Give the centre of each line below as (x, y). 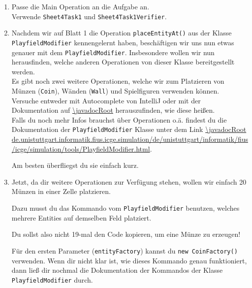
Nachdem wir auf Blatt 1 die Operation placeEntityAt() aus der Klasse (122, 33)
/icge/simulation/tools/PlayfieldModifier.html (81, 148)
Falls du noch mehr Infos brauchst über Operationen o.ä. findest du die (119, 119)
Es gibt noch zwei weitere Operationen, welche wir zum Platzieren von (118, 81)
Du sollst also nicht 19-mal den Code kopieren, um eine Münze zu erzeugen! (126, 234)
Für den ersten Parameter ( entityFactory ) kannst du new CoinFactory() (125, 250)
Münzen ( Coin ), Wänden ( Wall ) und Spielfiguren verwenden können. (115, 91)
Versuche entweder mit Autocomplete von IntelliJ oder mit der (106, 100)
